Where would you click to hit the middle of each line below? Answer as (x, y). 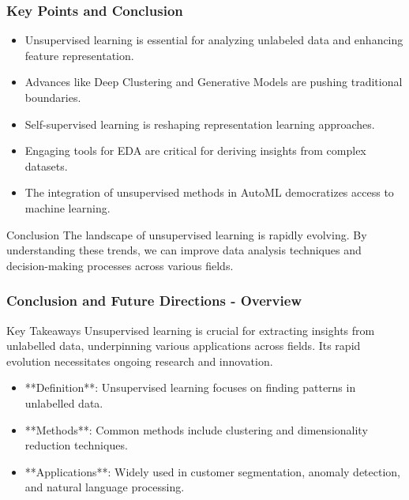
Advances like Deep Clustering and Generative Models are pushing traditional (214, 82)
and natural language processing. (105, 487)
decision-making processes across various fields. (120, 265)
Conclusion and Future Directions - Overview (154, 301)
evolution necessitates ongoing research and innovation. (140, 361)
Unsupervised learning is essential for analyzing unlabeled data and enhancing (214, 40)
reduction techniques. (76, 445)
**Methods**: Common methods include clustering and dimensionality (196, 429)
